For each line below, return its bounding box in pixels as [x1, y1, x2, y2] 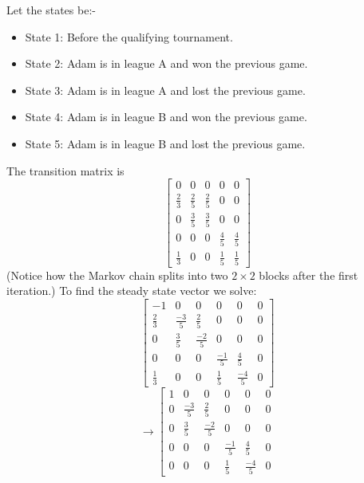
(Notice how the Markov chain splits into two [6, 266, 228, 283]
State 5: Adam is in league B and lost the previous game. [25, 135, 306, 151]
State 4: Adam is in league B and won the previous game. [25, 108, 307, 125]
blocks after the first [259, 266, 358, 283]
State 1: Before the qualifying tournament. [25, 28, 233, 45]
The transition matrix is [6, 162, 125, 179]
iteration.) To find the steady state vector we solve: [6, 282, 257, 299]
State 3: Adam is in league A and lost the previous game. [25, 81, 306, 98]
